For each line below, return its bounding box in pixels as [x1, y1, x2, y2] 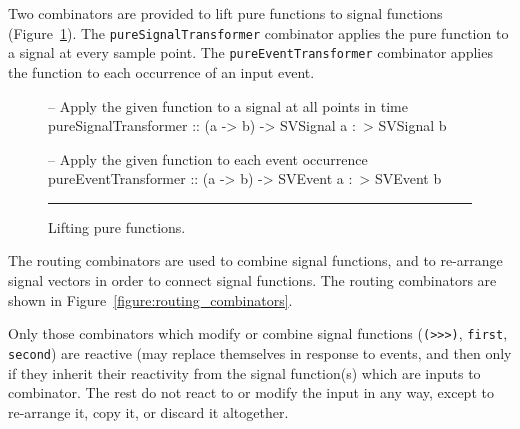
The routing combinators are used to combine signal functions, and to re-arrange [8, 250, 503, 271]
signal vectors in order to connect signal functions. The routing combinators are [8, 270, 497, 291]
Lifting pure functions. [48, 216, 186, 237]
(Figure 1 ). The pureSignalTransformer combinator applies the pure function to [8, 22, 509, 43]
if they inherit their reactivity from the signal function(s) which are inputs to [8, 362, 481, 383]
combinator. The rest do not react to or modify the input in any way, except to [8, 382, 494, 403]
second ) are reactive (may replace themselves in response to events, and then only [8, 342, 512, 363]
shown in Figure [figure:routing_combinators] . [8, 289, 293, 310]
